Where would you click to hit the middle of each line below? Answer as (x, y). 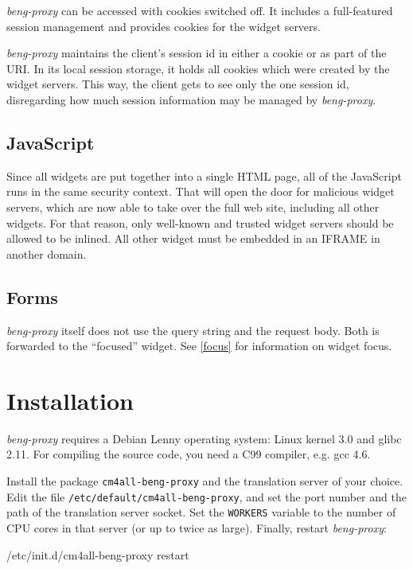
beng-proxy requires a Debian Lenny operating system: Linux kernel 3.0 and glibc (204, 438)
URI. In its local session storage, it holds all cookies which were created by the (198, 68)
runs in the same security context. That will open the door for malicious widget (201, 191)
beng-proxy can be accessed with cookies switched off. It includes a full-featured (200, 10)
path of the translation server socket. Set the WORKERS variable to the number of (201, 512)
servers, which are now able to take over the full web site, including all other (193, 207)
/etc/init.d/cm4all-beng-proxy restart (98, 554)
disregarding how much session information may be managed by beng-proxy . (191, 99)
